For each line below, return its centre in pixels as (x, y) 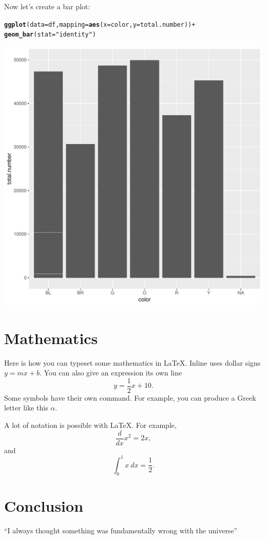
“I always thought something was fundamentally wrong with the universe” (121, 530)
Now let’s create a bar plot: (47, 6)
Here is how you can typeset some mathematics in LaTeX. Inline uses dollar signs (132, 362)
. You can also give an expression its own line (111, 373)
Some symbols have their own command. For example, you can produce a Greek (130, 397)
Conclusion (44, 505)
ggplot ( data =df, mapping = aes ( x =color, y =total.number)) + (100, 24)
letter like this (26, 408)
